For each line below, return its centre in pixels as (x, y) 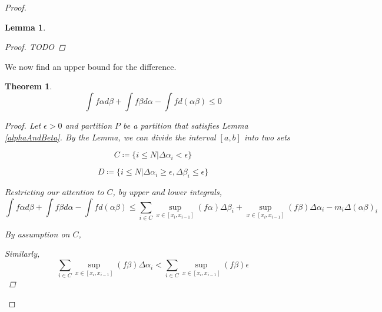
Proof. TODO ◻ (35, 47)
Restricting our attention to (54, 191)
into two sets (267, 137)
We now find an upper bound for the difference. (91, 66)
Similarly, (22, 254)
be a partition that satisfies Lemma (186, 125)
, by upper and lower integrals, (167, 191)
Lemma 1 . (25, 27)
